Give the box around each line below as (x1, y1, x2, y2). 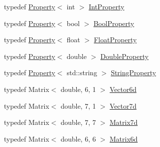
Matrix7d (109, 117, 138, 127)
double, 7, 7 (61, 117, 96, 127)
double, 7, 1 (61, 100, 96, 111)
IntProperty (89, 1, 125, 11)
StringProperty (111, 67, 156, 78)
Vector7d (109, 100, 137, 111)
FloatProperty (94, 34, 137, 45)
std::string (66, 67, 97, 78)
